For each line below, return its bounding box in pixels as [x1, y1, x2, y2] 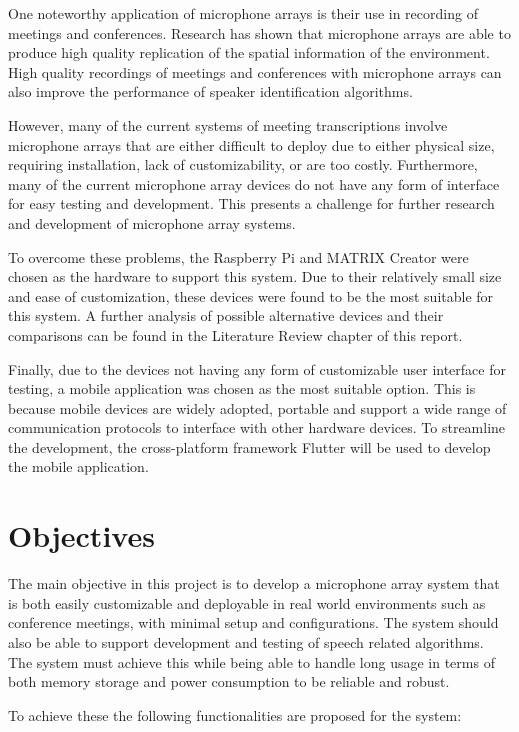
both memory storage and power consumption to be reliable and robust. [8, 671, 450, 692]
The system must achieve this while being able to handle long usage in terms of [8, 651, 495, 672]
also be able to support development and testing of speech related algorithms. [8, 631, 484, 652]
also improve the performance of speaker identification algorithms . [8, 81, 413, 102]
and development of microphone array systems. [8, 212, 296, 233]
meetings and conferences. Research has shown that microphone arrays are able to [8, 22, 511, 43]
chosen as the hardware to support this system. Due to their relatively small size [8, 266, 502, 287]
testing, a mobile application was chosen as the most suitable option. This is [8, 378, 476, 399]
